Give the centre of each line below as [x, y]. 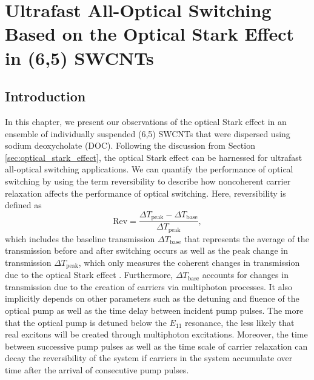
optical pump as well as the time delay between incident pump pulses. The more [154, 310]
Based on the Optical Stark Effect [149, 34]
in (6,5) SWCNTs [79, 57]
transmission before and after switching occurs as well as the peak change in [146, 250]
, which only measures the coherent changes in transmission [189, 262]
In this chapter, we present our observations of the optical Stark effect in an [146, 121]
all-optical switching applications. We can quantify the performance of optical [149, 169]
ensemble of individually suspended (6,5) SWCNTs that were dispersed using [148, 133]
